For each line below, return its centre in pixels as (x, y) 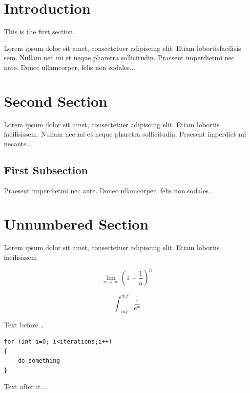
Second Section (56, 101)
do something (39, 361)
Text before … (25, 325)
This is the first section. (39, 32)
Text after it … (26, 386)
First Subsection (46, 170)
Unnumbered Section (76, 224)
